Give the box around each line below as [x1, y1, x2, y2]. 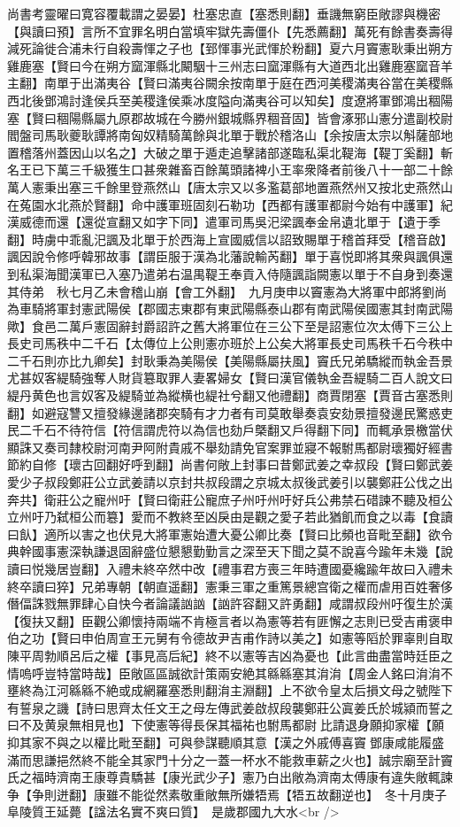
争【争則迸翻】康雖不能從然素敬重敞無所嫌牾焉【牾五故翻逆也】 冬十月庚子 [7, 784, 447, 803]
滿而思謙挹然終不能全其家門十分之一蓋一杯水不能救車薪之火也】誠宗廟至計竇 [7, 750, 453, 769]
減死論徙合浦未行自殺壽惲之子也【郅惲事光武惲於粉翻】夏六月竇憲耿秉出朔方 [7, 39, 453, 58]
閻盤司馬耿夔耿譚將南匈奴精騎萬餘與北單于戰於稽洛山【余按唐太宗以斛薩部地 [7, 126, 453, 144]
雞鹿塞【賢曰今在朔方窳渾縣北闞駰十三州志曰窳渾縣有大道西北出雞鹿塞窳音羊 [7, 56, 453, 74]
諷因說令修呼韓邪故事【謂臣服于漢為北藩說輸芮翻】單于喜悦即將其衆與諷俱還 [7, 247, 453, 266]
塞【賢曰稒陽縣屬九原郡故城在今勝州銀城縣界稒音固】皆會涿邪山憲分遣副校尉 [7, 108, 453, 127]
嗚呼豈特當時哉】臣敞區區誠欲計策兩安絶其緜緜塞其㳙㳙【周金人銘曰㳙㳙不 [19, 663, 453, 682]
